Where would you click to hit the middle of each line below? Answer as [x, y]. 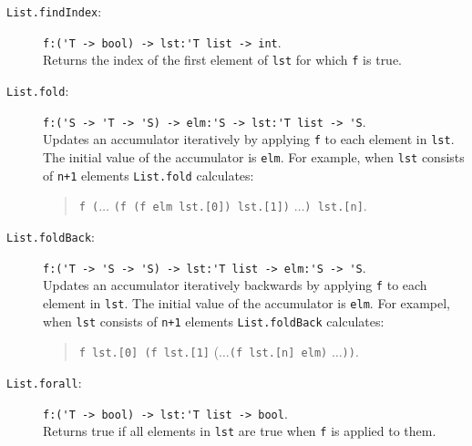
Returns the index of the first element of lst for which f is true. [223, 60]
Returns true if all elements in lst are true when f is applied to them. [240, 431]
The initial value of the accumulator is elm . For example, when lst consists [254, 156]
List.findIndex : [54, 11]
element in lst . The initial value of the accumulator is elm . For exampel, [246, 302]
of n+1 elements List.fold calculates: [149, 175]
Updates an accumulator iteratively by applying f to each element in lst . [249, 139]
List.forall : [44, 382]
